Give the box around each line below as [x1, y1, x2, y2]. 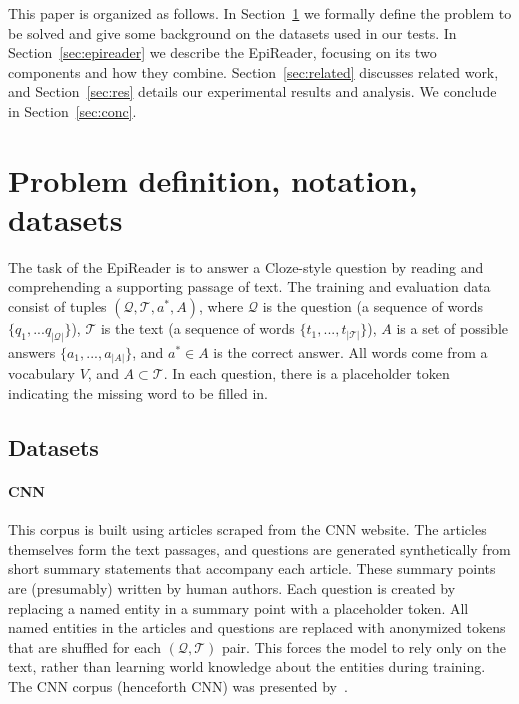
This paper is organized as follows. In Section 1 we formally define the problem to [8, 3, 512, 23]
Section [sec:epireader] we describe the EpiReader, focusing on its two [8, 42, 437, 63]
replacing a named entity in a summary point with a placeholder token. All [8, 597, 469, 618]
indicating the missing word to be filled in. [8, 383, 268, 404]
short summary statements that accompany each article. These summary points [8, 558, 496, 579]
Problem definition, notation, [8, 159, 418, 200]
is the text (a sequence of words [100, 318, 295, 339]
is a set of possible [396, 318, 508, 339]
